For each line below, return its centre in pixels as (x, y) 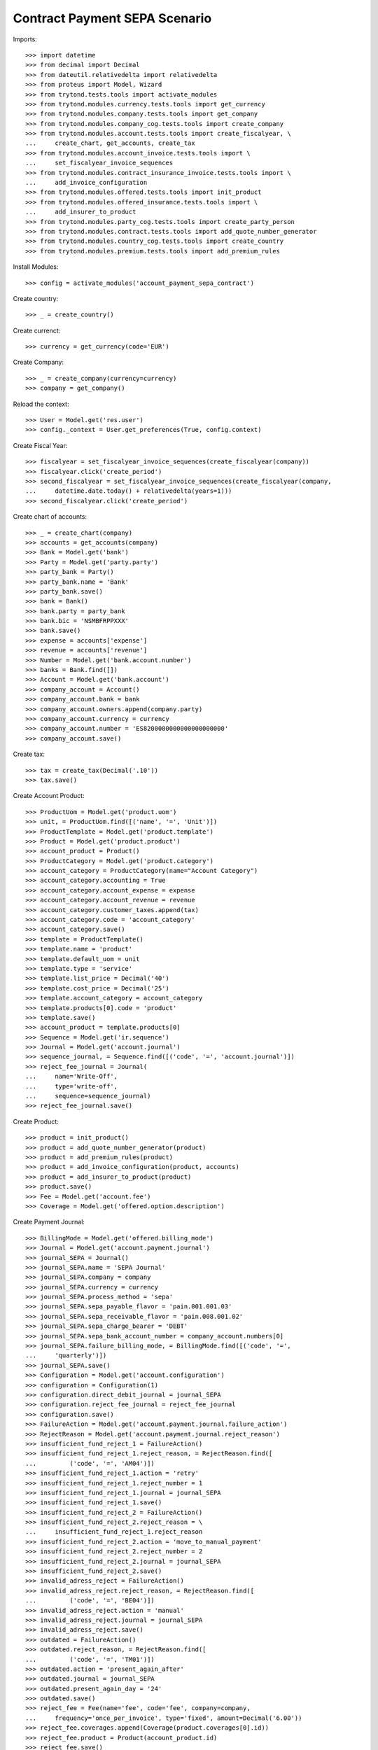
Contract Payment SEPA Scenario (112, 18)
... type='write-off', (72, 1086)
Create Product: (36, 1121)
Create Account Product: (49, 796)
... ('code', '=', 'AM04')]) (90, 1463)
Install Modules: (36, 267)
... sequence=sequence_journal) (88, 1096)
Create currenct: (37, 330)
